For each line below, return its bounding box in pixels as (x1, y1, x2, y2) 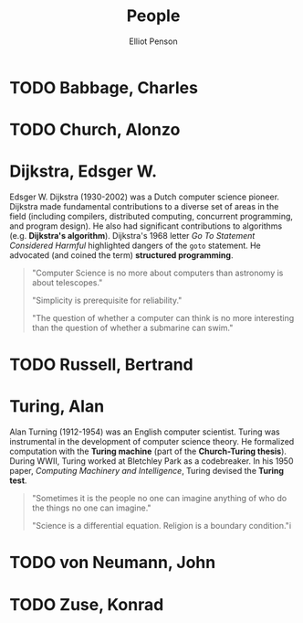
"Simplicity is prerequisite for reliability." (31, 295, 183, 306)
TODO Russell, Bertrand (9, 354, 193, 375)
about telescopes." (31, 277, 103, 288)
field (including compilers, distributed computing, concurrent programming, (9, 211, 294, 222)
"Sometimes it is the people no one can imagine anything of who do (31, 493, 287, 504)
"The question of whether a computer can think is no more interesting (31, 313, 295, 324)
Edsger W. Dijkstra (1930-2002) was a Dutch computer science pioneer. (9, 191, 280, 202)
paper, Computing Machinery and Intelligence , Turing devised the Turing (9, 466, 285, 477)
